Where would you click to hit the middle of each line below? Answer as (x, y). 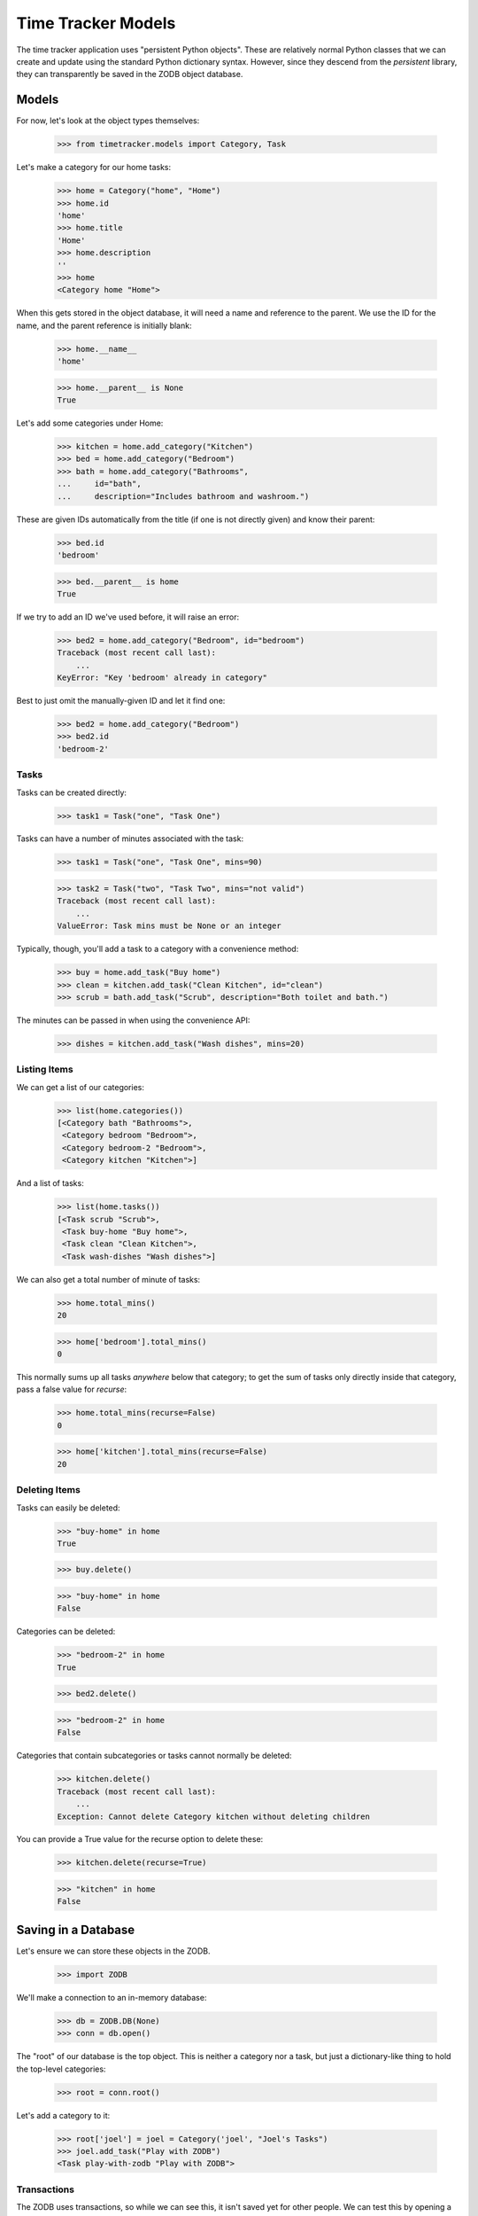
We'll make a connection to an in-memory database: (112, 1997)
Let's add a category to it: (63, 2115)
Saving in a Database (76, 1929)
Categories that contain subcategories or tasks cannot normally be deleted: (154, 1756)
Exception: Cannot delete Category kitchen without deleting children (214, 1816)
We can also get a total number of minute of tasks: (108, 1279)
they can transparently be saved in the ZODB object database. (130, 74)
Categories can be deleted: (66, 1632)
